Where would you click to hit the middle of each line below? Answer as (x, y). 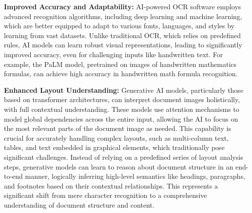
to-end (13, 176)
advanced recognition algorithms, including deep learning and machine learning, (123, 16)
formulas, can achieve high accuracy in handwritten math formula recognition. (121, 74)
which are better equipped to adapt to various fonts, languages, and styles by (119, 26)
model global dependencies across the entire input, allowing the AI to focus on (121, 118)
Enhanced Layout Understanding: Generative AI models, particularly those (124, 90)
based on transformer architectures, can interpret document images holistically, (122, 99)
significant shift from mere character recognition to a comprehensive (106, 195)
